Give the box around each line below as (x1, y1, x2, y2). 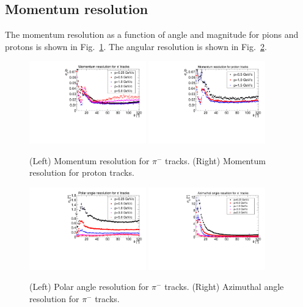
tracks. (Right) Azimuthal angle (164, 280, 284, 293)
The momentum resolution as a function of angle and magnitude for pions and (5, 28, 299, 41)
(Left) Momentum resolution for (29, 154, 150, 167)
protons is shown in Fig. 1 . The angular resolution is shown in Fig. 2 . (5, 40, 267, 52)
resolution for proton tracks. (29, 166, 134, 179)
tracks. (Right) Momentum (165, 154, 266, 167)
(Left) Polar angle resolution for (29, 280, 149, 293)
